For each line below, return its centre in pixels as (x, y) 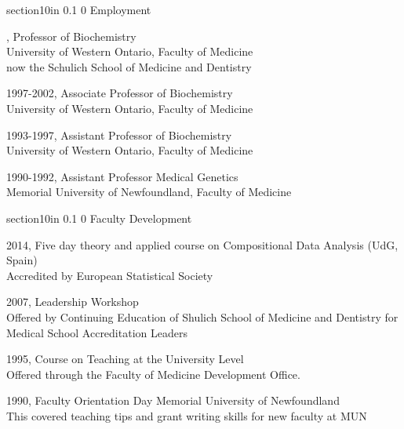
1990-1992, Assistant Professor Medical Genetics (122, 176)
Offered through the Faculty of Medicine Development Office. (153, 374)
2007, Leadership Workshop (73, 302)
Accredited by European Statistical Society (110, 275)
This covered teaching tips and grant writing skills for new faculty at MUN (187, 415)
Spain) (22, 260)
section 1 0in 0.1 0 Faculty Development (99, 218)
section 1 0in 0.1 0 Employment (79, 9)
